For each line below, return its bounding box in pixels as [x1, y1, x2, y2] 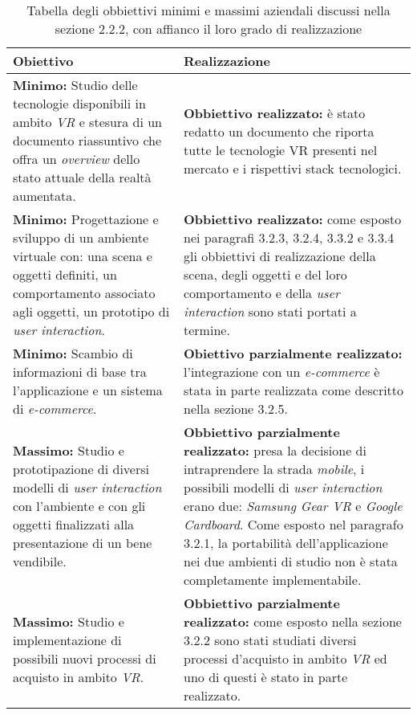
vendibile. [13, 552, 67, 570]
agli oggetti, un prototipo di [13, 302, 170, 321]
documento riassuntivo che [13, 131, 162, 149]
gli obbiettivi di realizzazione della [184, 247, 376, 265]
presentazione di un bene [13, 533, 152, 552]
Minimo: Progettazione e [13, 210, 159, 228]
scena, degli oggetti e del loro [184, 265, 347, 284]
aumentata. [13, 186, 76, 205]
